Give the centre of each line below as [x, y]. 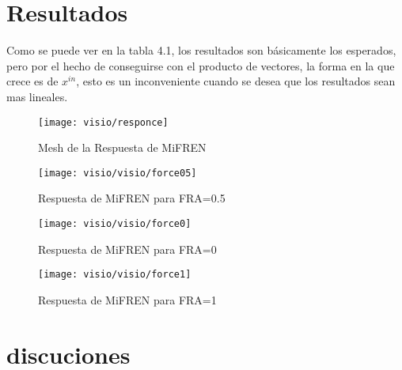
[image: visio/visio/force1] [115, 275]
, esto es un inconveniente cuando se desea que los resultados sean [236, 81]
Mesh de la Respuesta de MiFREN [122, 147]
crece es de [32, 81]
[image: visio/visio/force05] [118, 173]
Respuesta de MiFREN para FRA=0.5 [132, 198]
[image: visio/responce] [103, 122]
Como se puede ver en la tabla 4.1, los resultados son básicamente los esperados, [201, 50]
